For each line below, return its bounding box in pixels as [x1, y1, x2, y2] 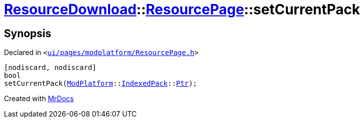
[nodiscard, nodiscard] [4, 63, 97, 72]
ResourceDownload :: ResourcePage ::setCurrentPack [4, 1, 361, 18]
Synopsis [4, 27, 51, 40]
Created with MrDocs [4, 94, 74, 103]
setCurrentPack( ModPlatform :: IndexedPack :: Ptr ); [4, 79, 197, 88]
